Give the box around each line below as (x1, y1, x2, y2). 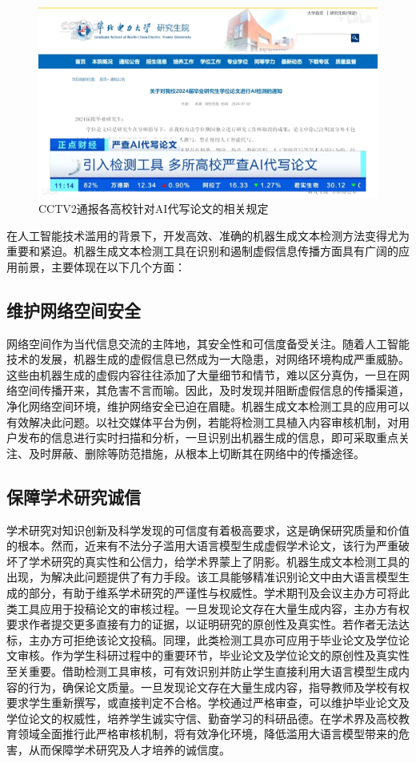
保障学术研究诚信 (6, 484, 141, 508)
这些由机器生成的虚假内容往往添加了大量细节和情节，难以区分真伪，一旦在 (6, 366, 398, 383)
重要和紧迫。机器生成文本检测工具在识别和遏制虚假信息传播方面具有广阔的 (6, 243, 398, 259)
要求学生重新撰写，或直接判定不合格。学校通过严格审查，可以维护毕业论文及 (6, 694, 410, 711)
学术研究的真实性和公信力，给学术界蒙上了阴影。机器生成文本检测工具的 (28, 552, 410, 569)
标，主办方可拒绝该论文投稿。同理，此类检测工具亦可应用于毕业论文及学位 (6, 631, 398, 648)
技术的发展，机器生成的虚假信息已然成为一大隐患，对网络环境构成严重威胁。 (6, 351, 410, 367)
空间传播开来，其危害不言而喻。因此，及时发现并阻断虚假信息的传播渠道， (17, 382, 410, 399)
